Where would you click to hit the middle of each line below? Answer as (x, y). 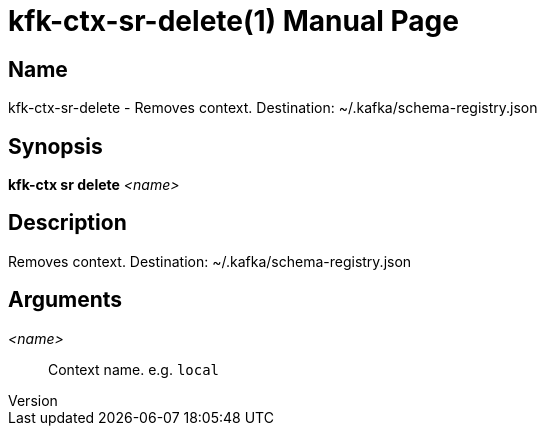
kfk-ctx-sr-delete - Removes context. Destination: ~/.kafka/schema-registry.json (273, 108)
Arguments (65, 300)
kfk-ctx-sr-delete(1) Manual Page (233, 21)
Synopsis (55, 146)
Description (67, 223)
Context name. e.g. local (134, 369)
